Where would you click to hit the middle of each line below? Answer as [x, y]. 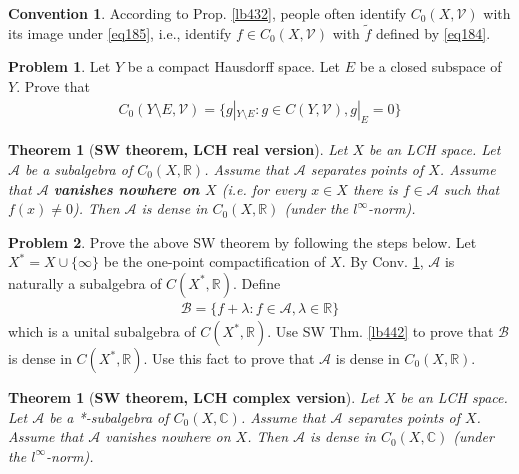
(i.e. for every [264, 188]
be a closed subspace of [430, 66]
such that [471, 188]
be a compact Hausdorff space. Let [234, 66]
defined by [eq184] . [433, 32]
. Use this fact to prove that [229, 358]
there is [375, 188]
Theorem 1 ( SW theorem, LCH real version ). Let [178, 149]
